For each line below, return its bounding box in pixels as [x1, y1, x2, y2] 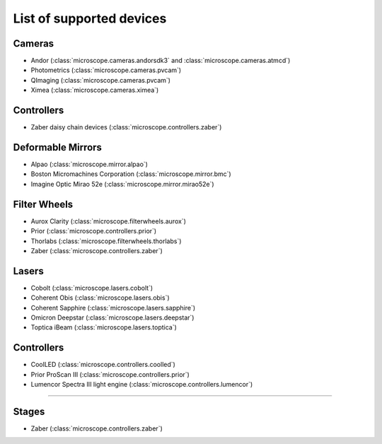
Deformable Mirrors [13, 141, 103, 153]
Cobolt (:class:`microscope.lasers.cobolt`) [30, 284, 154, 292]
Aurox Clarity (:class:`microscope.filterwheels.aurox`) [30, 216, 187, 226]
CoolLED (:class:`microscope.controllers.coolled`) [30, 361, 176, 369]
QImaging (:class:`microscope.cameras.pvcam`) [30, 76, 171, 84]
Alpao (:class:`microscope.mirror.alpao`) [30, 160, 149, 169]
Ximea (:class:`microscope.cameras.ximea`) [30, 86, 159, 95]
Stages [13, 405, 45, 417]
